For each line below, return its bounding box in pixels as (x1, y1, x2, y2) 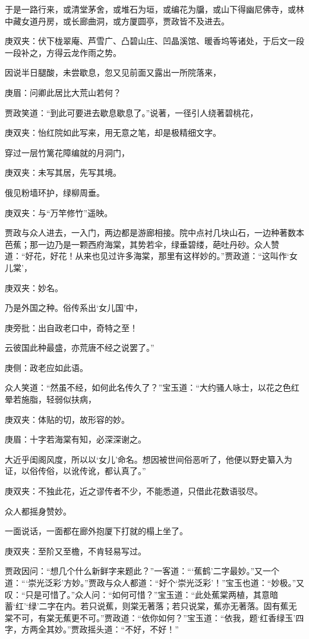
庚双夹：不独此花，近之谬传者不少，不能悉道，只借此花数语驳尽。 (5, 485, 263, 497)
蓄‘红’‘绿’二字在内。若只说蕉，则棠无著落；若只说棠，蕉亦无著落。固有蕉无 (5, 600, 297, 612)
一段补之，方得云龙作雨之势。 (5, 46, 121, 58)
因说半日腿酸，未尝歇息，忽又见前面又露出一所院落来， (5, 66, 221, 79)
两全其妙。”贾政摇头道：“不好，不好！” (29, 623, 179, 635)
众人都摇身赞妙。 (5, 504, 71, 517)
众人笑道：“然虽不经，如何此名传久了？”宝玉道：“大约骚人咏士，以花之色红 (5, 381, 299, 394)
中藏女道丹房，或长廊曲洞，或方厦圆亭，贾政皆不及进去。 (5, 14, 229, 27)
